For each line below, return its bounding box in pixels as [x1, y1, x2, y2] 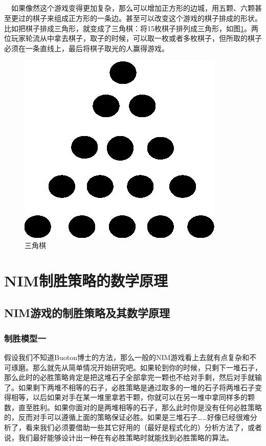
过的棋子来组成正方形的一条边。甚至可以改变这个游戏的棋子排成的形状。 [18, 12, 262, 23]
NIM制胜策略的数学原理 [4, 270, 168, 291]
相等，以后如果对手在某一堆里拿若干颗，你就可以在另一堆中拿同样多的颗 [11, 392, 255, 403]
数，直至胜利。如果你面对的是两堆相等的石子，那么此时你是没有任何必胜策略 [4, 402, 262, 412]
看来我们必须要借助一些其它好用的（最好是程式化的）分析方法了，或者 [25, 422, 262, 433]
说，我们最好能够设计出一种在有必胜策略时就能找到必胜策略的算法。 [4, 432, 233, 442]
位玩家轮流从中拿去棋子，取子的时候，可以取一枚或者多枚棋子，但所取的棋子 [4, 33, 262, 43]
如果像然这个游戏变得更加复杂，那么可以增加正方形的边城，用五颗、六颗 [11, 3, 255, 13]
